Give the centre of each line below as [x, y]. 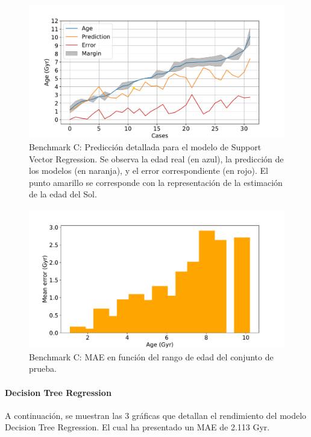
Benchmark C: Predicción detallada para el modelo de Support [145, 147]
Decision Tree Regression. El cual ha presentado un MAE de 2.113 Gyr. [137, 427]
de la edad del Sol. [63, 194]
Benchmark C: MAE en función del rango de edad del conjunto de [151, 356]
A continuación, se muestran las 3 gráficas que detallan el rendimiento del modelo [156, 415]
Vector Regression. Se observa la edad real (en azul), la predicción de [156, 158]
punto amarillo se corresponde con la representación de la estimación [156, 182]
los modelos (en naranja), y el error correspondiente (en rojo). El [149, 171]
